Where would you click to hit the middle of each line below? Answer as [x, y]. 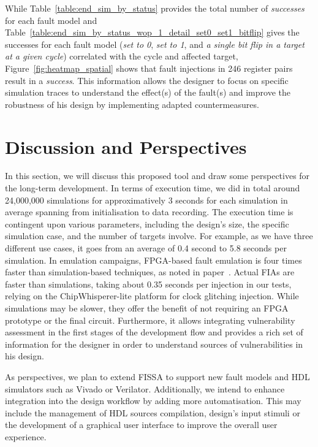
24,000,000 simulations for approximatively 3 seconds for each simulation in [146, 200]
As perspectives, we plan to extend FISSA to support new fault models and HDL [157, 376]
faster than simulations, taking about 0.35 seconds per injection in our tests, [148, 284]
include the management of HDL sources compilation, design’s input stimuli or [153, 412]
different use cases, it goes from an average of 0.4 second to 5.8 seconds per [146, 248]
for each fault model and [51, 20]
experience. [26, 436]
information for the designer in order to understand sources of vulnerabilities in [154, 344]
